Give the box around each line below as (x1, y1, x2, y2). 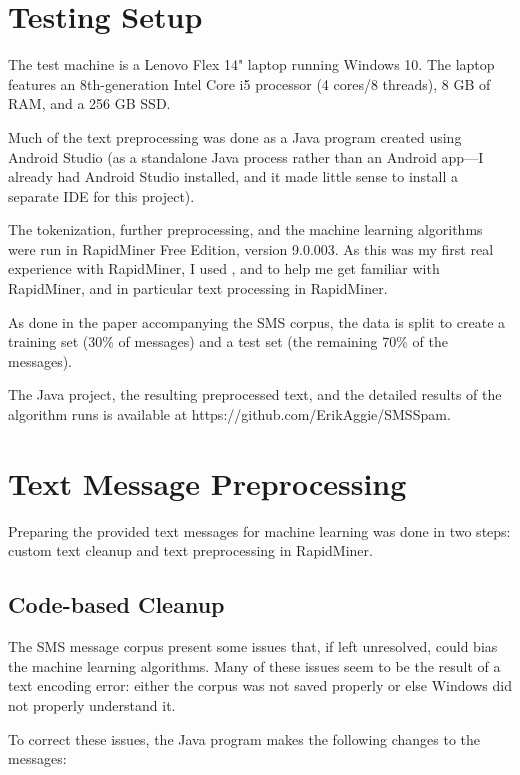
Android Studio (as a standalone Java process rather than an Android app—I (8, 146, 484, 167)
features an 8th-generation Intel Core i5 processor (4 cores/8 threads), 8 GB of (8, 73, 491, 94)
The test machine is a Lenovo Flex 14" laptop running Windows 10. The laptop (8, 54, 495, 75)
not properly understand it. (8, 694, 176, 715)
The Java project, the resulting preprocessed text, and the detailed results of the (8, 384, 502, 405)
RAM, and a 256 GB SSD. (8, 93, 171, 114)
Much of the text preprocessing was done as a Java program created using (8, 126, 462, 147)
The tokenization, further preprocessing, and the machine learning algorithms (8, 219, 483, 240)
